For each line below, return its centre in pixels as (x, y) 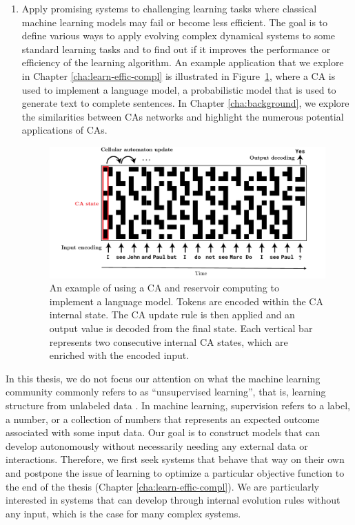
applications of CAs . (64, 130)
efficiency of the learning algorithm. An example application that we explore (183, 62)
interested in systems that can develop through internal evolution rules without (173, 500)
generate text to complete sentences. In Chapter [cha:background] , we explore (185, 103)
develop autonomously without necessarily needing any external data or (157, 445)
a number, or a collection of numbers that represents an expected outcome (163, 419)
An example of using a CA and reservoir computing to (164, 288)
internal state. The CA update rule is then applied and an (172, 315)
